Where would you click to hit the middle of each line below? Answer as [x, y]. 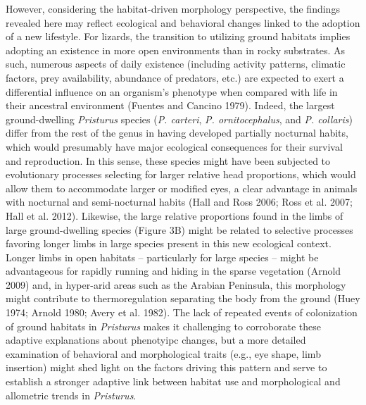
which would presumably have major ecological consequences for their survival [174, 146]
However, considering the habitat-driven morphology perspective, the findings [173, 8]
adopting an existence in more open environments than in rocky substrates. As [176, 50]
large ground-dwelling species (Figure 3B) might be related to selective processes [179, 229]
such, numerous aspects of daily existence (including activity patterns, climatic [176, 64]
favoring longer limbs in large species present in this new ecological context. [169, 243]
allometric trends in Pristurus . [71, 395]
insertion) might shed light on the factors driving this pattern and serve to [166, 367]
